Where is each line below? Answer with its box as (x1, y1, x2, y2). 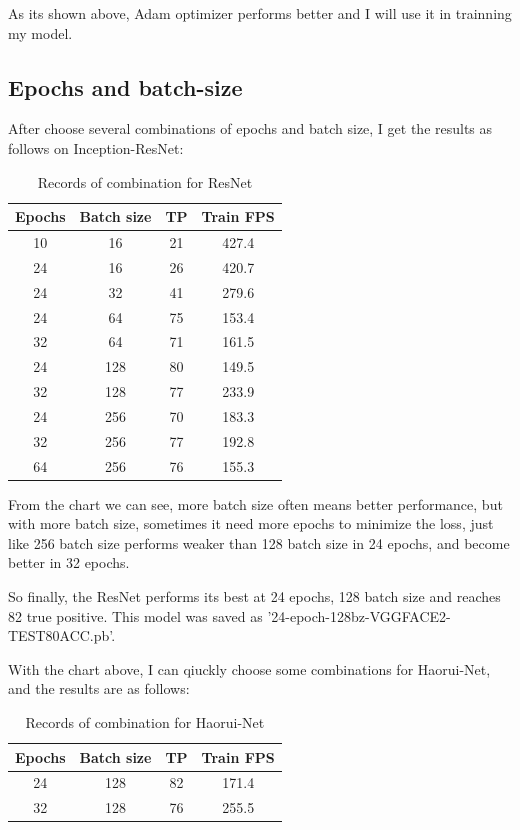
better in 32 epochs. (8, 552, 130, 573)
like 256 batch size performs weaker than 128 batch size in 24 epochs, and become (8, 532, 510, 553)
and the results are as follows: (8, 678, 190, 699)
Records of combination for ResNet (37, 171, 253, 192)
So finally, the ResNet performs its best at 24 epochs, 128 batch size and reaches (8, 586, 501, 607)
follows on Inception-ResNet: (8, 137, 184, 158)
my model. (8, 22, 73, 43)
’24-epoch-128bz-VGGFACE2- (267, 605, 451, 626)
